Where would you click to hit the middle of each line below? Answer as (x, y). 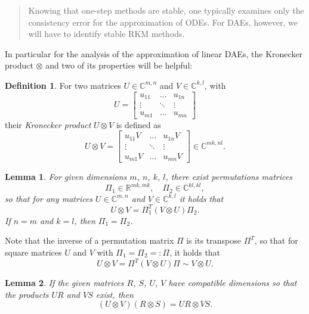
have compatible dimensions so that (233, 283)
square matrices (33, 252)
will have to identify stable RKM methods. (106, 34)
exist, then (115, 294)
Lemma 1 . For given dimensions (66, 177)
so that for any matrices (49, 198)
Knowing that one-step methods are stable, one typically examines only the (166, 10)
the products (27, 294)
